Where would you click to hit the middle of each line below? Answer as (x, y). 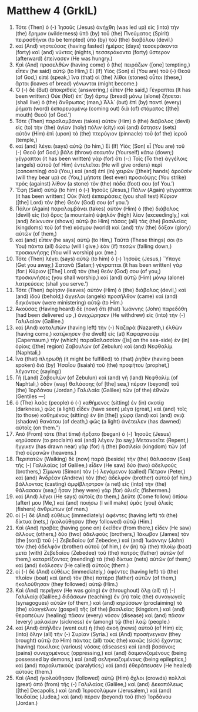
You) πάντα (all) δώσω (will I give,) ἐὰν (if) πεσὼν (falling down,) (93, 246)
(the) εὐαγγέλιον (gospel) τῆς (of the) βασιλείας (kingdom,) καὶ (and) (100, 609)
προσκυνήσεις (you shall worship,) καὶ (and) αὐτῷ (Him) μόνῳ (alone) (100, 277)
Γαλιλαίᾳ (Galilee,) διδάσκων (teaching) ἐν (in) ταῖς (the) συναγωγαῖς (100, 597)
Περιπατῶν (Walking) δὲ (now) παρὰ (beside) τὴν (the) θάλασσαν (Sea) (103, 459)
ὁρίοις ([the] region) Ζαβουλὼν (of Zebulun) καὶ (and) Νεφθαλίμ (94, 346)
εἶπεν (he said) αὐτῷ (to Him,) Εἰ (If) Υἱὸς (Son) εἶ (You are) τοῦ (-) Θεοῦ (103, 71)
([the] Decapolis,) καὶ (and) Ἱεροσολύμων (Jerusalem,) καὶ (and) (93, 690)
